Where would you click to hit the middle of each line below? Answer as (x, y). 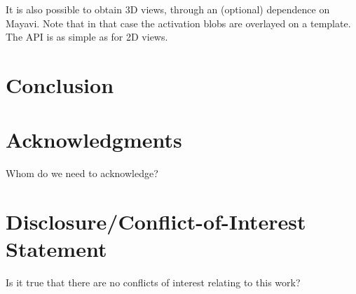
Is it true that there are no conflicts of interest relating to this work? (153, 282)
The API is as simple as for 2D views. (87, 37)
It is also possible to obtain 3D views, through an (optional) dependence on (168, 9)
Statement (56, 249)
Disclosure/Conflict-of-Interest (156, 222)
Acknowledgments (94, 140)
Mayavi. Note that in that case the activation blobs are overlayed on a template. (178, 23)
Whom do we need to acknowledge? (82, 173)
